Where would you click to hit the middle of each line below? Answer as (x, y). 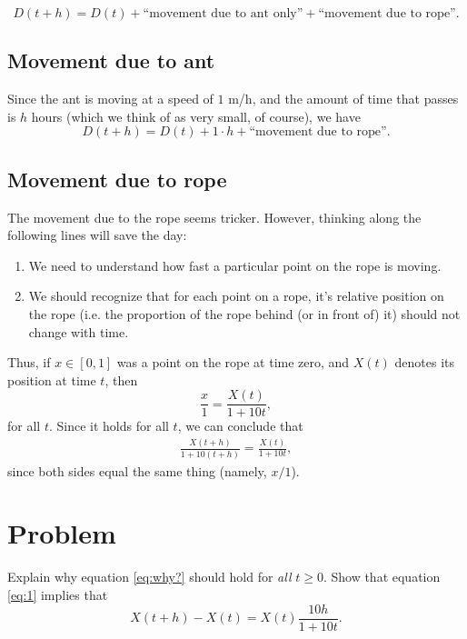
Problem (62, 533)
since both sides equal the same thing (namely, (137, 470)
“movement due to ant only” (223, 14)
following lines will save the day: (97, 235)
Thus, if (29, 362)
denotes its (425, 362)
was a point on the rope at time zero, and (233, 362)
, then (121, 379)
